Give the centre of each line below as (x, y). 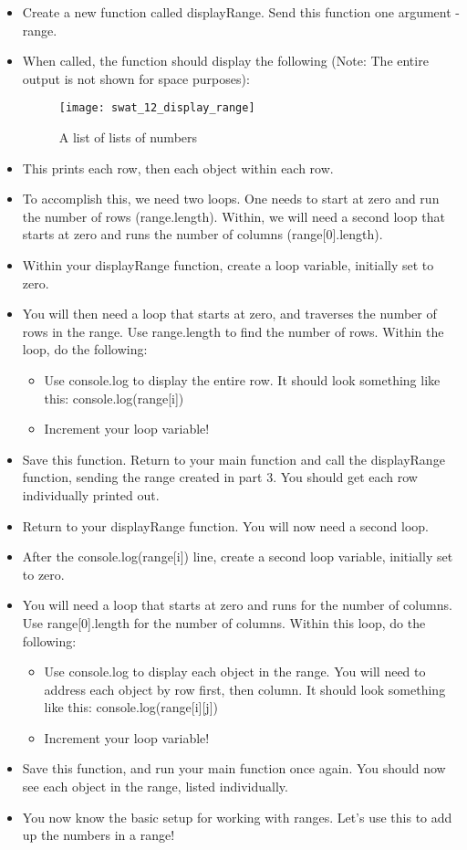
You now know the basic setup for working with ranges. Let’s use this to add (237, 817)
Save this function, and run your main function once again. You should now (234, 768)
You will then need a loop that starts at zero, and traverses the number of (229, 314)
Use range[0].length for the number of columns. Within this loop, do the (224, 622)
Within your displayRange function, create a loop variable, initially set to (228, 265)
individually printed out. (91, 494)
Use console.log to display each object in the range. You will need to (235, 672)
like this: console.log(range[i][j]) (131, 707)
